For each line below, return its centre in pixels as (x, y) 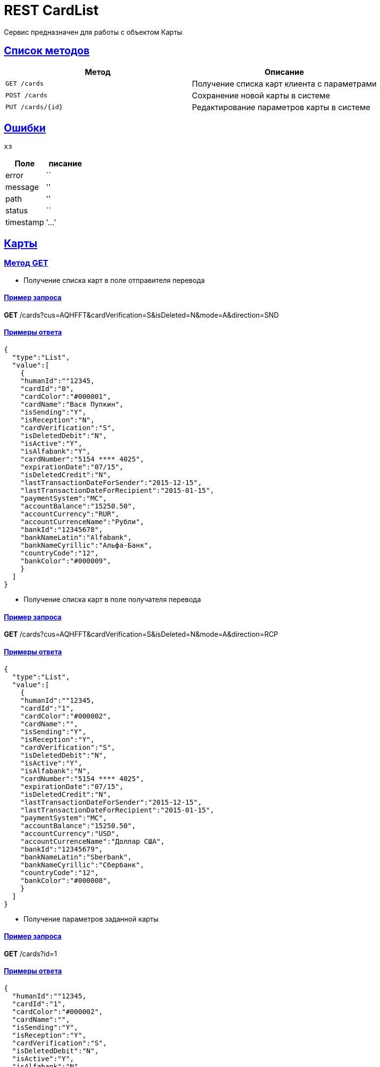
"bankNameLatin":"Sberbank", (76, 857)
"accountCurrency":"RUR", (70, 514)
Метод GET (26, 263)
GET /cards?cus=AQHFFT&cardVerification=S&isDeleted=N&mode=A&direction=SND (142, 315)
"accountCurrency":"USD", (70, 833)
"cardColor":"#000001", (66, 397)
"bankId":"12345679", (62, 849)
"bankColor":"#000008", (66, 880)
